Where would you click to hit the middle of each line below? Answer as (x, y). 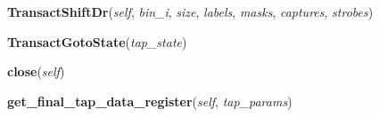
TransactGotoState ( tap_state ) (97, 41)
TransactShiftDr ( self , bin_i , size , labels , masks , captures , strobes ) (190, 12)
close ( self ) (36, 71)
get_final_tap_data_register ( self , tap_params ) (150, 101)
